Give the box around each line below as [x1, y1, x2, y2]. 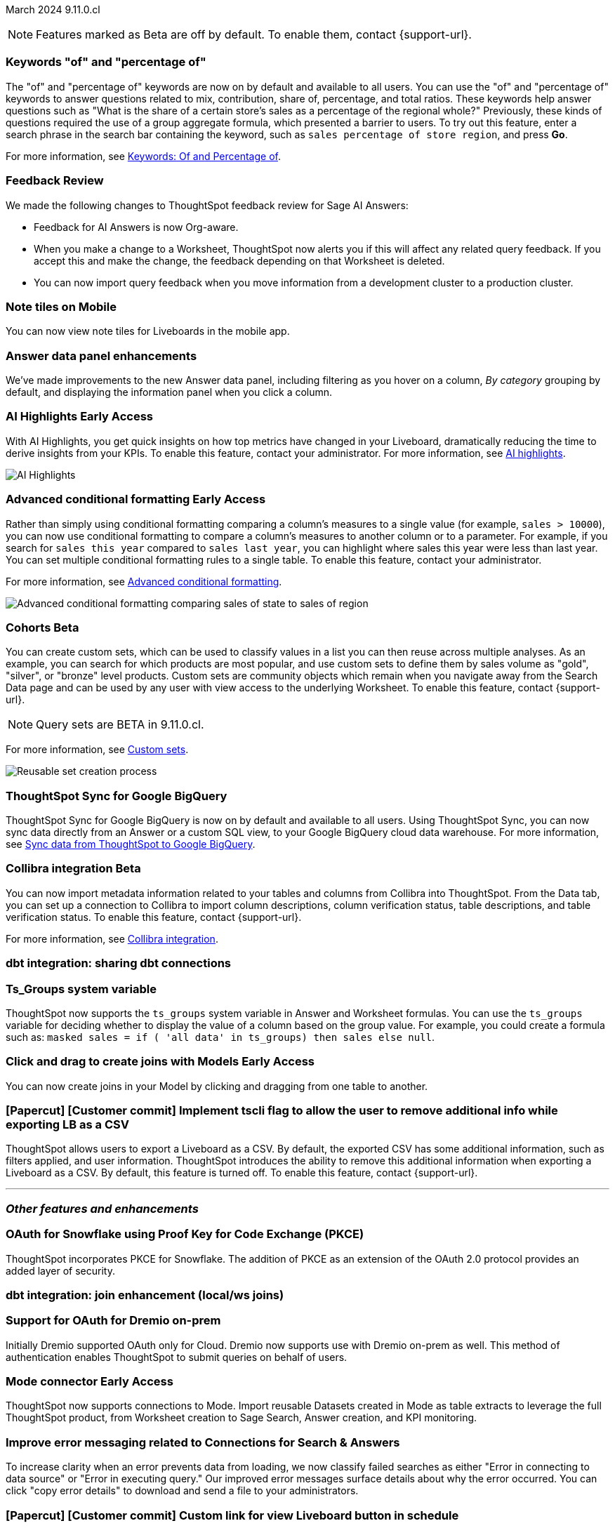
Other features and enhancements [6, 1201, 199, 1216]
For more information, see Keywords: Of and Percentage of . [6, 150, 281, 162]
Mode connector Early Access [6, 1374, 173, 1388]
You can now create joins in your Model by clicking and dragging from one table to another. [6, 1079, 428, 1092]
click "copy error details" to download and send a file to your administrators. [6, 1484, 359, 1497]
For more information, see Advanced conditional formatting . [6, 575, 282, 587]
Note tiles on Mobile [6, 299, 117, 314]
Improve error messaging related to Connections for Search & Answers [6, 1435, 400, 1449]
